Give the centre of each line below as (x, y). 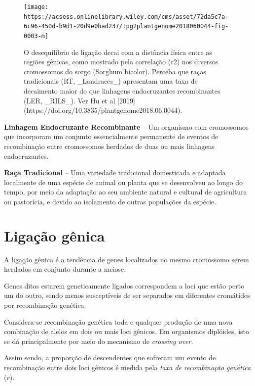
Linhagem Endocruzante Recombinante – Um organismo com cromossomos (126, 126)
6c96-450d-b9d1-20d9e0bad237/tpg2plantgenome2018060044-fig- (126, 26)
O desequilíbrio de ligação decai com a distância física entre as (118, 52)
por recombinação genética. (45, 305)
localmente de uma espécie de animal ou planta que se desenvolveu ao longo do (123, 182)
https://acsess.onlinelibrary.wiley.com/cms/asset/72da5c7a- (126, 17)
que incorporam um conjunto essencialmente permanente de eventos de (111, 136)
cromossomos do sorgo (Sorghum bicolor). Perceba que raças (115, 71)
